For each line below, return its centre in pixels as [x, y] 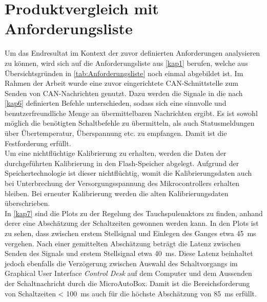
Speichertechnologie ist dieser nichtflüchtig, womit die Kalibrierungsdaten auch [128, 173]
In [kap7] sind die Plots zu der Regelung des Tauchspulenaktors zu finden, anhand [134, 213]
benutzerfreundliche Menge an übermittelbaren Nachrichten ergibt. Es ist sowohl [131, 113]
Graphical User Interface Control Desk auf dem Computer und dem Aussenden [128, 273]
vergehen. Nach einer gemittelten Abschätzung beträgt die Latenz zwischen [123, 243]
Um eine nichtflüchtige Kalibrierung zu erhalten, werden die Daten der [116, 153]
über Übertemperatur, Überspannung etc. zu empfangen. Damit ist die [116, 133]
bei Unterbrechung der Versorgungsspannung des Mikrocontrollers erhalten [122, 183]
